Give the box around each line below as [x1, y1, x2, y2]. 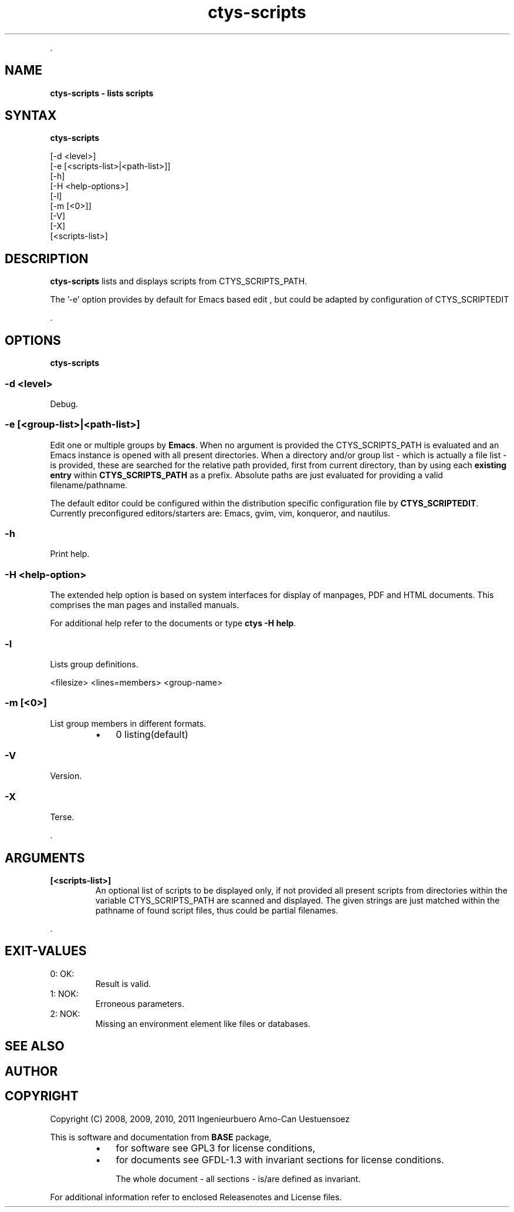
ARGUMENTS [5, 850, 85, 865]
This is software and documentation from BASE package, [50, 1132, 272, 1142]
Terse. [50, 812, 75, 822]
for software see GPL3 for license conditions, [116, 1142, 316, 1154]
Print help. [50, 549, 90, 559]
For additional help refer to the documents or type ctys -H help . [50, 618, 296, 629]
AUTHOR [5, 1063, 58, 1079]
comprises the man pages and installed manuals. [50, 600, 239, 610]
